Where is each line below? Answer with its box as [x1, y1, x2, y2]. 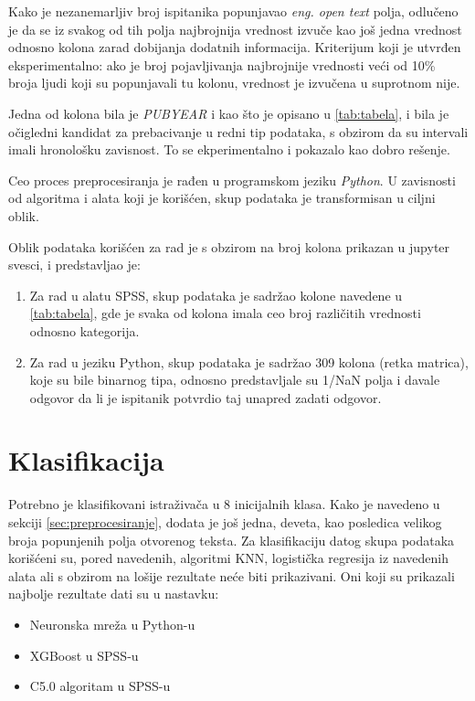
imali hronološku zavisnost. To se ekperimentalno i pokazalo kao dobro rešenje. [8, 140, 450, 159]
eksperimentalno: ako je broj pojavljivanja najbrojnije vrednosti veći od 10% [8, 55, 436, 74]
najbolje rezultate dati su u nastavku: [8, 584, 219, 603]
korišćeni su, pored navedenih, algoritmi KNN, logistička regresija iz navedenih [8, 548, 449, 568]
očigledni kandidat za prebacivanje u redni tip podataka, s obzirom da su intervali [8, 122, 469, 141]
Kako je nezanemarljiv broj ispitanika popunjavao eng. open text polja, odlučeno [8, 2, 459, 20]
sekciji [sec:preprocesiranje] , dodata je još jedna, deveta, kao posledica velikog [8, 513, 442, 531]
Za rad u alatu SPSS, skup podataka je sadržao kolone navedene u [29, 285, 403, 304]
